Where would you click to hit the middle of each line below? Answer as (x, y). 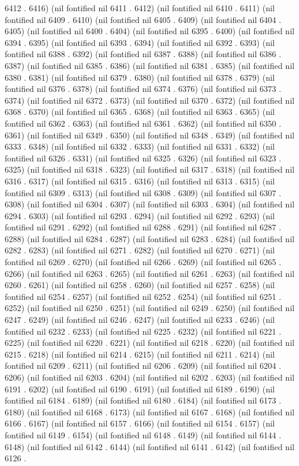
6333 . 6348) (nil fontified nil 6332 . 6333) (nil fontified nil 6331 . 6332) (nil (140, 146)
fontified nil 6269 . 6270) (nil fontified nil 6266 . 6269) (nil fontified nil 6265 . (143, 262)
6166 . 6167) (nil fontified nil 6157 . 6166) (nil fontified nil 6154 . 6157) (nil (140, 423)
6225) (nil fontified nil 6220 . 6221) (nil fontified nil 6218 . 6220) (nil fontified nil (150, 343)
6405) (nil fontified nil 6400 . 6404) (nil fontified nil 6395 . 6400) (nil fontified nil (150, 31)
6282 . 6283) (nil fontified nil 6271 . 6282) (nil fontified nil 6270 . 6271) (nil (140, 250)
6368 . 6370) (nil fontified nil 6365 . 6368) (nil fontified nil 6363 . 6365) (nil (140, 112)
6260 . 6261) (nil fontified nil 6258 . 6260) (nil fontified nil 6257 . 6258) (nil (140, 285)
